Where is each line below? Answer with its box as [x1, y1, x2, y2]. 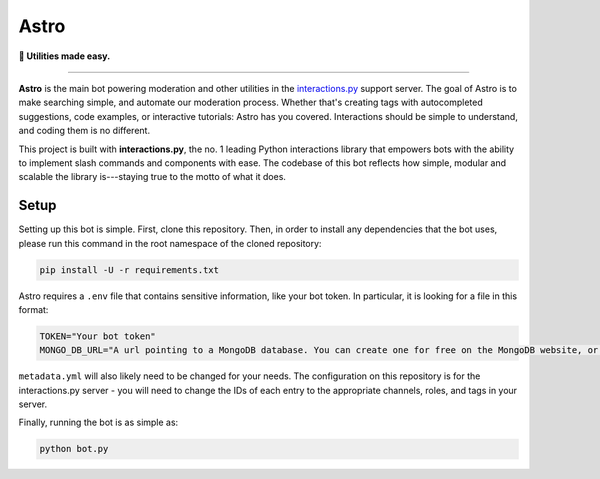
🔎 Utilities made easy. [18, 50, 111, 62]
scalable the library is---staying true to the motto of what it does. [18, 171, 287, 183]
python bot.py [39, 443, 109, 455]
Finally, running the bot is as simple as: [18, 416, 179, 429]
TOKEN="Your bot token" [39, 330, 157, 342]
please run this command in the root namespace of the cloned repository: [18, 237, 322, 249]
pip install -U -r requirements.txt [39, 264, 220, 275]
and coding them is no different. [18, 125, 150, 137]
